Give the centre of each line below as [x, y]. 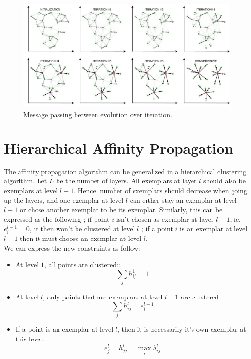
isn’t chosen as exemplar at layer [165, 219]
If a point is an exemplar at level [64, 329]
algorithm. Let [26, 181]
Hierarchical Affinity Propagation [119, 148]
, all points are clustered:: [82, 264]
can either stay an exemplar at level [183, 200]
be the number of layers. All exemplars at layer [126, 181]
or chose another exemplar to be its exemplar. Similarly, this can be [121, 209]
